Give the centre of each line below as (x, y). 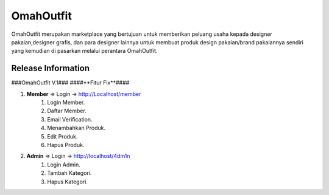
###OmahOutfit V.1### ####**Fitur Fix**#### (70, 83)
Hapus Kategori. (68, 182)
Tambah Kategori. (69, 173)
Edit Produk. (62, 136)
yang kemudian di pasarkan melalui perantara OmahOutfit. (84, 51)
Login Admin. (64, 165)
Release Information (51, 68)
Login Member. (66, 103)
